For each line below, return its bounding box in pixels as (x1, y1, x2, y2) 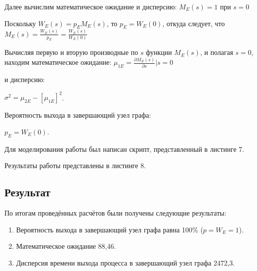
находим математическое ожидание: (4, 57, 112, 67)
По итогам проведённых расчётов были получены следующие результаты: (4, 208, 226, 218)
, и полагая (200, 47, 233, 57)
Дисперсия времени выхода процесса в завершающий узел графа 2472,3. (16, 257, 235, 268)
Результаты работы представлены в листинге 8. (4, 160, 146, 171)
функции (146, 47, 172, 57)
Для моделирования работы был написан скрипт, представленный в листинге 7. (4, 143, 245, 154)
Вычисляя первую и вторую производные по (4, 47, 138, 57)
